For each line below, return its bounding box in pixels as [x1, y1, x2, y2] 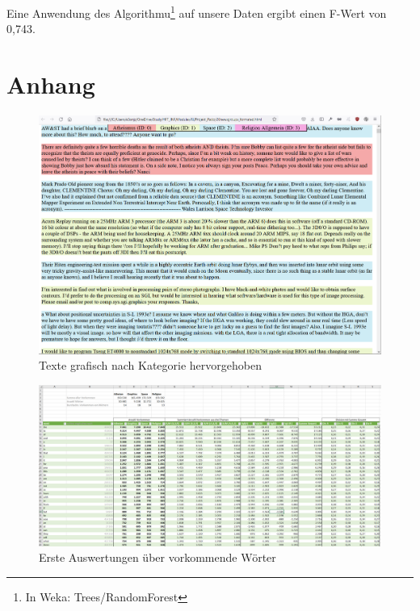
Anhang [6, 68, 95, 101]
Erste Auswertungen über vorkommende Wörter [39, 549, 276, 566]
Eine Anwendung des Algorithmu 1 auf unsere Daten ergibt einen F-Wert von [6, 2, 387, 21]
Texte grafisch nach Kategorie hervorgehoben [39, 357, 262, 374]
